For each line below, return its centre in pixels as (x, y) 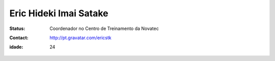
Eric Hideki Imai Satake (59, 13)
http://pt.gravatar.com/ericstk (80, 38)
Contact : (19, 38)
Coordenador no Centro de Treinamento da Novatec (104, 28)
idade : (16, 47)
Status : (17, 28)
